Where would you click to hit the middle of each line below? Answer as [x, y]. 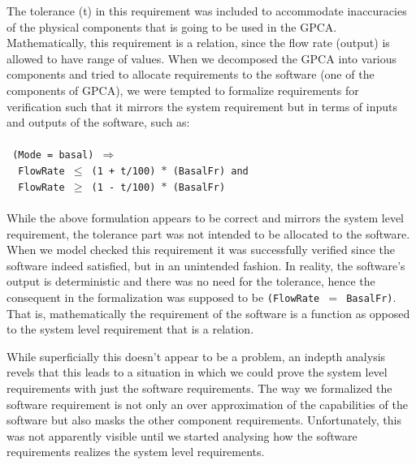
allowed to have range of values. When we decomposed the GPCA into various [202, 58]
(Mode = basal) [53, 155]
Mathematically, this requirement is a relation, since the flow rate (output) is [198, 43]
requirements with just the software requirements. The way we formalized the [199, 387]
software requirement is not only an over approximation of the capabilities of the [207, 404]
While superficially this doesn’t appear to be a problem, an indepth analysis [196, 356]
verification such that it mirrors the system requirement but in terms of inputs [202, 106]
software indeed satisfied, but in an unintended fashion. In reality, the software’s [206, 265]
